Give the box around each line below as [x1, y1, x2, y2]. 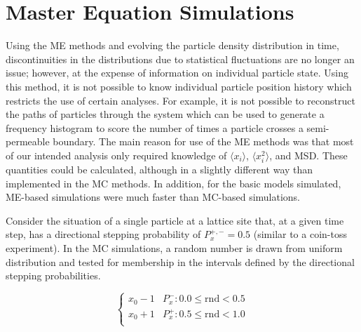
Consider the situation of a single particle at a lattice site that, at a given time [6, 213, 344, 227]
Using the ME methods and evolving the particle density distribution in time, [6, 38, 339, 53]
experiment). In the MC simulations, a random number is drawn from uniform [6, 241, 343, 255]
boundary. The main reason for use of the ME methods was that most [53, 134, 354, 149]
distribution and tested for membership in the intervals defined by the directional [6, 254, 355, 269]
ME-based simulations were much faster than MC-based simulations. [6, 190, 301, 204]
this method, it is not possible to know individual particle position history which [6, 79, 352, 93]
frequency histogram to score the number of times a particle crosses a [6, 120, 304, 135]
